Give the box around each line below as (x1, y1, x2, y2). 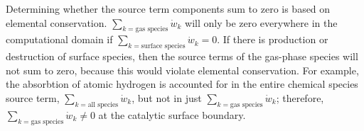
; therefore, (276, 90, 324, 105)
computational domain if (6, 32, 113, 47)
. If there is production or (217, 32, 328, 47)
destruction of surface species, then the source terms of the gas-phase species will (6, 49, 358, 64)
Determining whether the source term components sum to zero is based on (6, 1, 331, 16)
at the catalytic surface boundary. (98, 107, 246, 122)
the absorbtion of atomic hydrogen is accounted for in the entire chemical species (6, 76, 358, 91)
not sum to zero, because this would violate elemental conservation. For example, (6, 62, 359, 77)
